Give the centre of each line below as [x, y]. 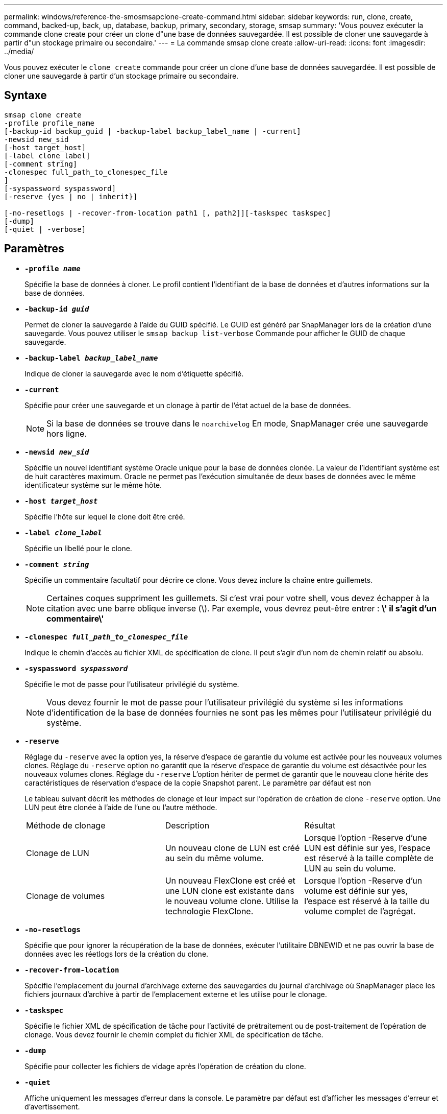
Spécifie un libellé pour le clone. [78, 548]
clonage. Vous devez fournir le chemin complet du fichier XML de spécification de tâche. [174, 1034]
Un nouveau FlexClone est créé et [230, 880]
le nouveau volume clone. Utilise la [232, 901]
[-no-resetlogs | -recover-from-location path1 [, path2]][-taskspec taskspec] [168, 213]
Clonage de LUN [58, 853]
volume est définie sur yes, [356, 891]
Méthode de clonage [66, 825]
